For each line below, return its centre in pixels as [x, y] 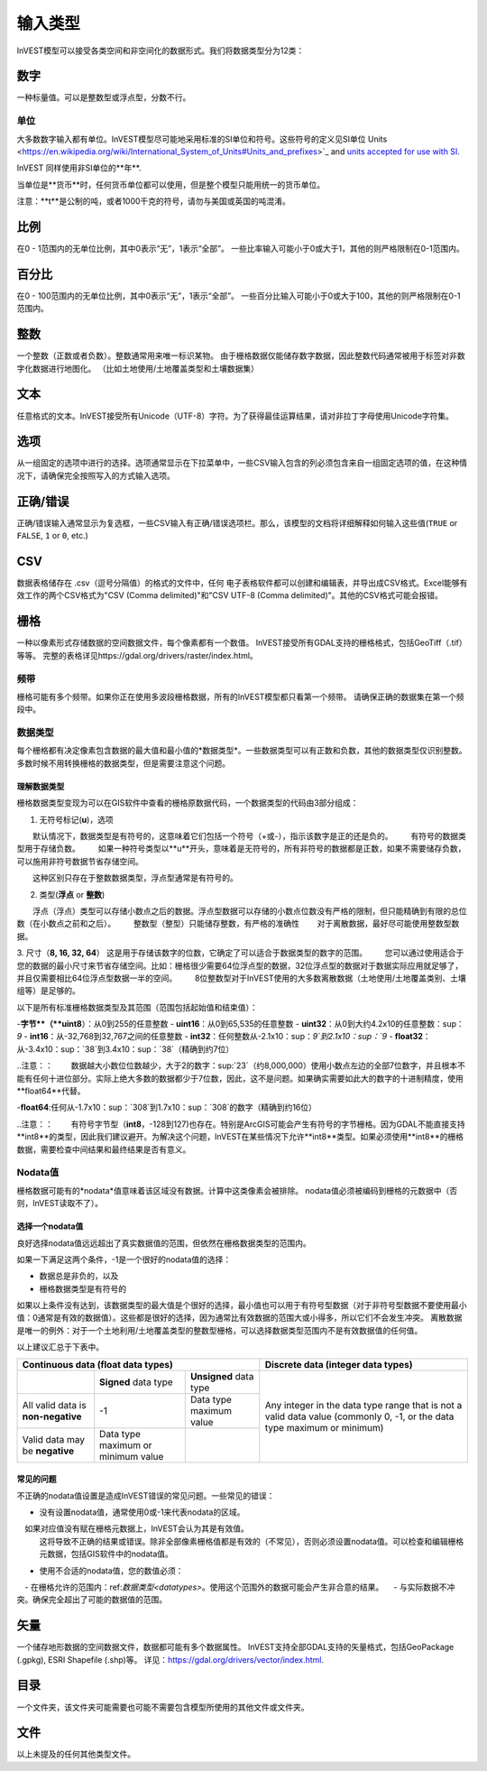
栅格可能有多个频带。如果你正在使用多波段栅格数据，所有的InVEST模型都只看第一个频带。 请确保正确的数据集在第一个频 [240, 696]
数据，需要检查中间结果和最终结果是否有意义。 [104, 1149]
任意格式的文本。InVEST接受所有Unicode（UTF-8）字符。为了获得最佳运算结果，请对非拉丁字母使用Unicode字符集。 [235, 416]
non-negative [52, 1416]
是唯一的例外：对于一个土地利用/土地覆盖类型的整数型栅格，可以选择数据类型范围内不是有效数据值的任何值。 [220, 1330]
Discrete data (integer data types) [339, 1364]
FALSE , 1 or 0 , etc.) [53, 536]
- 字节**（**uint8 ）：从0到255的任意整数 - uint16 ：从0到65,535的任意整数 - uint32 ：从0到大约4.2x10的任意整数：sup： [240, 1024]
